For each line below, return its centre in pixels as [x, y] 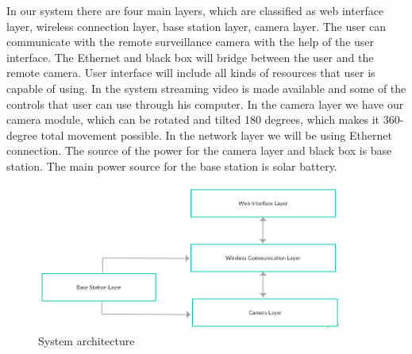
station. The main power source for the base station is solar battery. [172, 165]
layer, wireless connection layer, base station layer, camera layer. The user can [196, 26]
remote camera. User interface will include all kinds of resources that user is [191, 73]
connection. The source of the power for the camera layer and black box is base [199, 150]
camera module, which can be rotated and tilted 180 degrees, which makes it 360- [205, 119]
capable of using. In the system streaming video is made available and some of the [206, 88]
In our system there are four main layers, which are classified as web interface [195, 10]
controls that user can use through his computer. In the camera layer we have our [205, 104]
